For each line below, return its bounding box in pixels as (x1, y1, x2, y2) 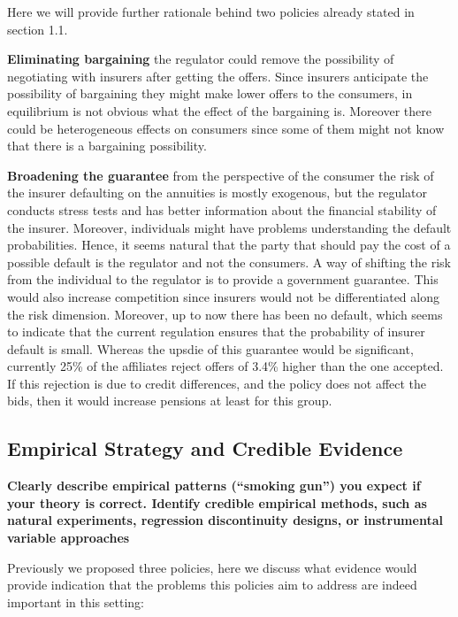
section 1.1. (7, 19, 68, 38)
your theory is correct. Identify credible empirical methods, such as (7, 493, 427, 512)
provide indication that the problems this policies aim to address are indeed (7, 575, 417, 594)
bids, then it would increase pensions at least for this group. (7, 391, 332, 410)
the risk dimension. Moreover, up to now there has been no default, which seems (7, 305, 443, 323)
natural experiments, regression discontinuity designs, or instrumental (7, 511, 443, 529)
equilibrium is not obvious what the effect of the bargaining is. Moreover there (7, 101, 431, 120)
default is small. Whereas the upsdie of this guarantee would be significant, (7, 339, 414, 358)
